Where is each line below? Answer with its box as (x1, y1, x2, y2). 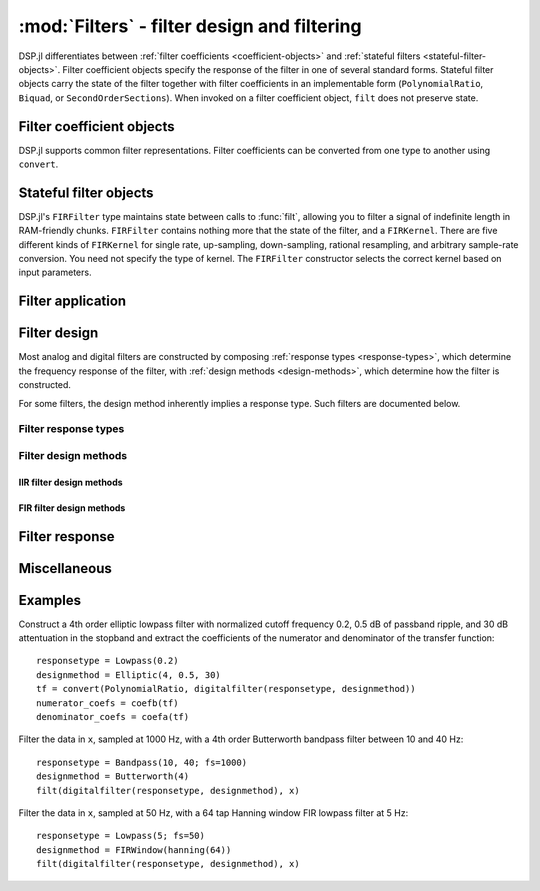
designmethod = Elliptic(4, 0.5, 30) (36, 669, 222, 680)
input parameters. (18, 266, 92, 279)
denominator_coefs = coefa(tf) (36, 711, 190, 722)
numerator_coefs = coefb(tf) (36, 697, 179, 709)
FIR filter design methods (18, 501, 126, 514)
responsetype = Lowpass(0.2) (36, 655, 179, 667)
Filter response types (18, 422, 125, 436)
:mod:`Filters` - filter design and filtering (18, 15, 362, 37)
